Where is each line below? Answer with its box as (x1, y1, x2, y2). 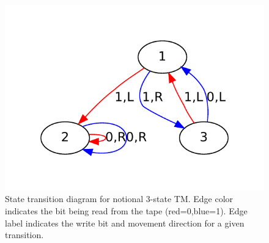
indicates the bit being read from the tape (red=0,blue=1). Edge (5, 205, 248, 217)
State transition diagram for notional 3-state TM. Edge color (5, 192, 234, 205)
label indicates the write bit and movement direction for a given (5, 216, 245, 229)
